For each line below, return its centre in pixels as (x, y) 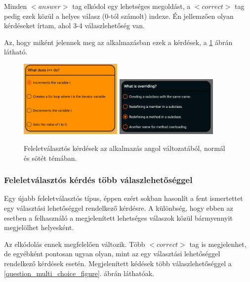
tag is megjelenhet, (218, 244)
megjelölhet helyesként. (39, 227)
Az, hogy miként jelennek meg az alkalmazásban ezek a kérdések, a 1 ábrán (118, 42)
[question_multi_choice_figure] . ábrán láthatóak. (79, 273)
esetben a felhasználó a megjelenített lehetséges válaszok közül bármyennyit (118, 217)
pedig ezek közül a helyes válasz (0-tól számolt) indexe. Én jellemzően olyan (119, 16)
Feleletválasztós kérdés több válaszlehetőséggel (98, 180)
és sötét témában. (50, 158)
